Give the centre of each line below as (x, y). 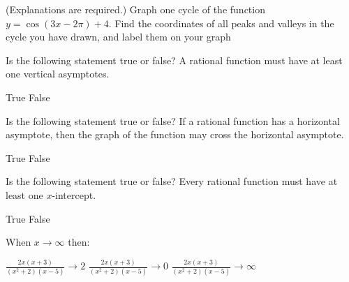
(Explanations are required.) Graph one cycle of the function (135, 9)
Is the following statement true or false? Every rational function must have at (172, 181)
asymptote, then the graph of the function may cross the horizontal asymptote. (175, 134)
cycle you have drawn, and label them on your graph (118, 37)
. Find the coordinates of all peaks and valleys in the (221, 23)
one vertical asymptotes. (58, 74)
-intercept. (74, 194)
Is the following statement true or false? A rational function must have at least (174, 60)
